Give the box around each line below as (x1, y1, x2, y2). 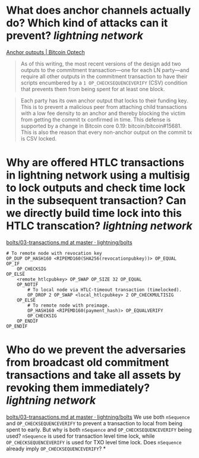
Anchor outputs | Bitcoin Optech (6, 48, 85, 55)
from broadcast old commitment (6, 356, 169, 369)
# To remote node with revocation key (6, 250, 102, 256)
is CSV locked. (20, 135, 57, 142)
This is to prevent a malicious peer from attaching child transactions (20, 103, 187, 110)
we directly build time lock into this (6, 207, 182, 220)
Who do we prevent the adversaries (6, 343, 186, 357)
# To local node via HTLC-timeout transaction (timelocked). (27, 286, 182, 292)
